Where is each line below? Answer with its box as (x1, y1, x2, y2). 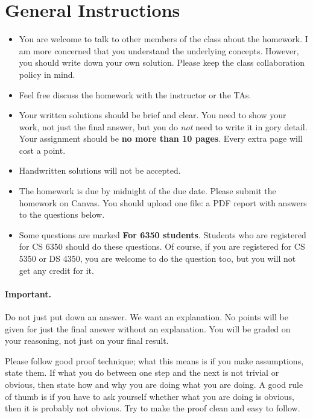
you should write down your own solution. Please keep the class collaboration (19, 56, 305, 69)
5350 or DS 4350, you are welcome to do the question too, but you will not (19, 252, 296, 265)
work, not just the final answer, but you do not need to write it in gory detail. (19, 120, 308, 133)
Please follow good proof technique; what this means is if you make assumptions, (5, 354, 304, 367)
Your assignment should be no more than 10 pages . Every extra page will (19, 132, 303, 145)
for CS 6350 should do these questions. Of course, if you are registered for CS (19, 240, 305, 253)
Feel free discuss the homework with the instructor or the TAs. (19, 88, 251, 101)
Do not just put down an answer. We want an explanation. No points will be (5, 311, 288, 323)
